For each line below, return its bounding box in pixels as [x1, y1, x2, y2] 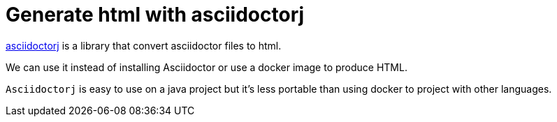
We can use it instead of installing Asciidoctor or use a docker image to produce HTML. [6, 61, 407, 73]
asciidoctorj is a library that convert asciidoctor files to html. [6, 39, 282, 52]
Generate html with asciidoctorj [6, 3, 305, 26]
